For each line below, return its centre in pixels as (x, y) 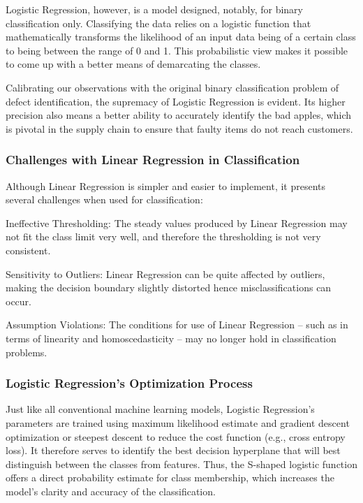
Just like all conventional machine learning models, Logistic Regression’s (160, 409)
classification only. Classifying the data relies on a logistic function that (158, 23)
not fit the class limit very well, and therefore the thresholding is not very (163, 236)
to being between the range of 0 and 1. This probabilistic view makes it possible (177, 50)
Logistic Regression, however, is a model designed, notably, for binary (154, 9)
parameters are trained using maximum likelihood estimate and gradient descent (178, 422)
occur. (18, 301)
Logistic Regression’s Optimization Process (129, 383)
